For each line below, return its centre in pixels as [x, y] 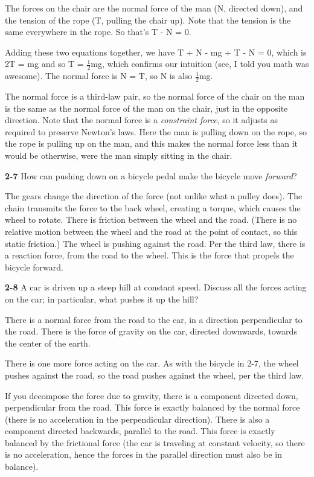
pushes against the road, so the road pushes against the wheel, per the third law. [155, 375]
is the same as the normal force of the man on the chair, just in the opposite [146, 108]
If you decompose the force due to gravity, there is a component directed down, [152, 395]
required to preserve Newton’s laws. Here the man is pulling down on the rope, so [156, 131]
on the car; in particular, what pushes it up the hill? [102, 299]
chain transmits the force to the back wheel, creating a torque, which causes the [153, 207]
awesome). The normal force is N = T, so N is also [99, 76]
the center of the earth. [48, 343]
